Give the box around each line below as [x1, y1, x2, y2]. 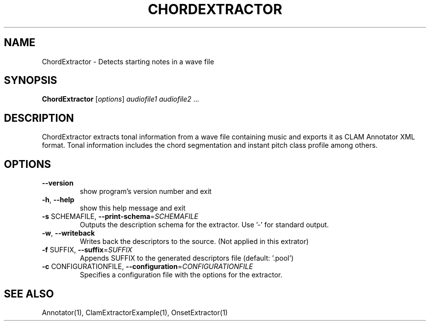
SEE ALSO [4, 287, 54, 300]
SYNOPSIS [4, 74, 57, 87]
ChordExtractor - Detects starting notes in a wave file [42, 57, 215, 66]
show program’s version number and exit [80, 187, 212, 196]
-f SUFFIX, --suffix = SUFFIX [42, 245, 133, 254]
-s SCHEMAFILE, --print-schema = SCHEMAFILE [42, 212, 199, 221]
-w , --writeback [42, 229, 95, 238]
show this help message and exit [80, 204, 186, 213]
